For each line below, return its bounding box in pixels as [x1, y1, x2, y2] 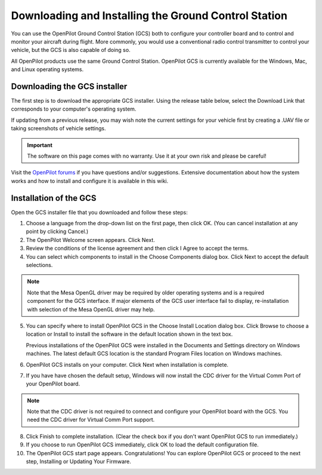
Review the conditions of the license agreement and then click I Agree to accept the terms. [26, 245, 249, 252]
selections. [26, 262, 53, 268]
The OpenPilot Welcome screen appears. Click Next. [26, 236, 155, 243]
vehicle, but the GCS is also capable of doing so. [11, 47, 131, 54]
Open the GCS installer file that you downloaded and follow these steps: [11, 209, 188, 216]
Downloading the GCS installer [11, 81, 128, 91]
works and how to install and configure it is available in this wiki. [11, 177, 169, 185]
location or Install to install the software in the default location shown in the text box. [26, 330, 233, 338]
